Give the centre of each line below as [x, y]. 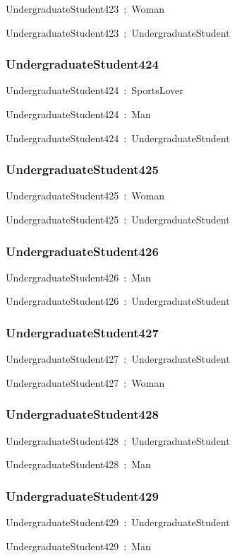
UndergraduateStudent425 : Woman [85, 196]
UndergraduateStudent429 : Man [78, 546]
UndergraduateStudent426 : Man [78, 277]
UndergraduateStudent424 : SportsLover [95, 90]
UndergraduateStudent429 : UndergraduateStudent [118, 522]
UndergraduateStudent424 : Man [78, 114]
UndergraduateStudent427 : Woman [85, 382]
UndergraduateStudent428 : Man [78, 464]
